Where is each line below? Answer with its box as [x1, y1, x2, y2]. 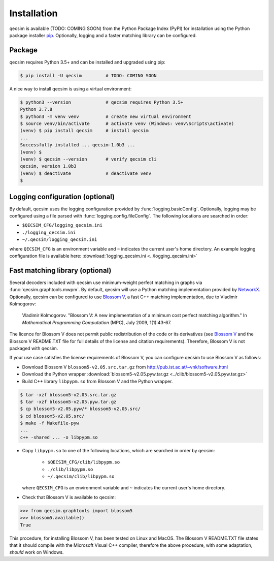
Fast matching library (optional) [9, 266, 112, 274]
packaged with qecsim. [9, 345, 58, 351]
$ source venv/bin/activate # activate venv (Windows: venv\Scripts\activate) [20, 120, 234, 127]
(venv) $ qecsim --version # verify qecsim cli [20, 156, 157, 162]
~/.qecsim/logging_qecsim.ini [22, 237, 97, 242]
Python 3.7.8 [20, 107, 53, 112]
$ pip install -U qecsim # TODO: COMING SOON [20, 73, 157, 78]
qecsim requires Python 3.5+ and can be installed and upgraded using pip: [9, 59, 166, 65]
